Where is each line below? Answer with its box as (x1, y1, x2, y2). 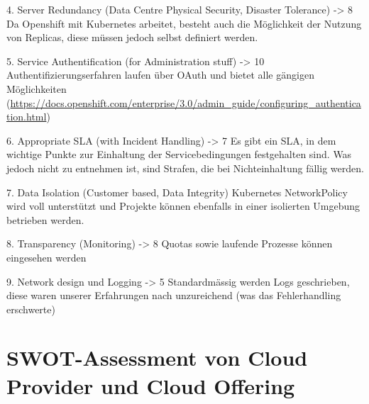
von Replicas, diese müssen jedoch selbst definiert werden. (6, 30, 258, 45)
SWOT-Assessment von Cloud (6, 343, 308, 372)
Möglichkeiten (6, 81, 67, 96)
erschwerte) (6, 301, 55, 316)
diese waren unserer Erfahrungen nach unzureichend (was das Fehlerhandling (6, 288, 341, 303)
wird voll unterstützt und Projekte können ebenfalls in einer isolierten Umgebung (6, 198, 360, 213)
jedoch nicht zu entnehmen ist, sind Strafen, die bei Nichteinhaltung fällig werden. (6, 160, 364, 175)
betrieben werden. (6, 212, 84, 227)
